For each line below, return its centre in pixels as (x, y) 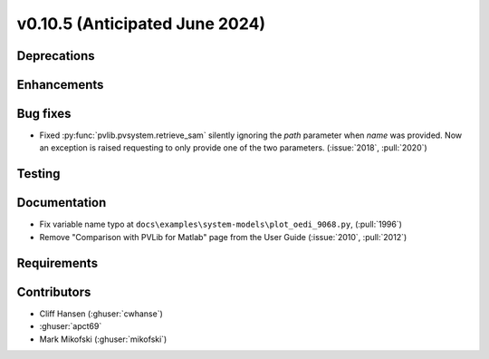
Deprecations (56, 56)
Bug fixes (44, 114)
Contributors (54, 291)
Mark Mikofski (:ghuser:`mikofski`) (103, 339)
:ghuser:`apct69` (71, 326)
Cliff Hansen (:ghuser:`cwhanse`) (101, 314)
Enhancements (60, 85)
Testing (38, 174)
